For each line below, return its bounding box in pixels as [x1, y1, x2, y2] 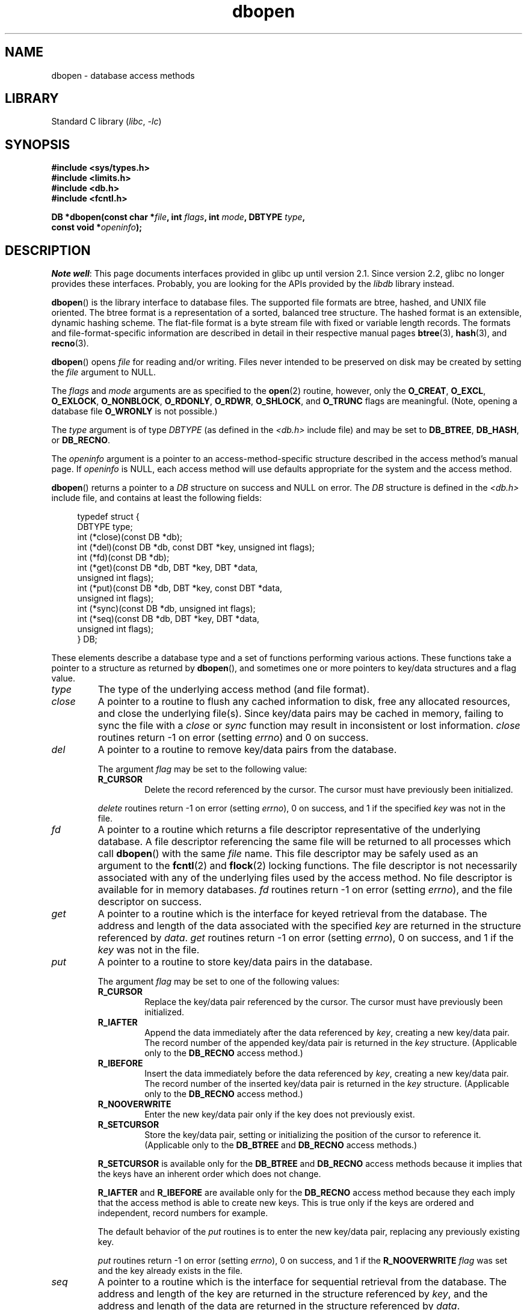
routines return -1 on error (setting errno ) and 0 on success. [97, 731, 369, 744]
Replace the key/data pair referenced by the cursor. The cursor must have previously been [144, 997, 503, 1007]
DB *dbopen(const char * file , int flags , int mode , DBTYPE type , [51, 212, 306, 223]
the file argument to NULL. [51, 367, 156, 378]
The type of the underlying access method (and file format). [97, 683, 369, 696]
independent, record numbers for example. [97, 1208, 268, 1219]
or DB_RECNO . [51, 435, 111, 446]
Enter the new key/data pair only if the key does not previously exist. [144, 1109, 415, 1120]
